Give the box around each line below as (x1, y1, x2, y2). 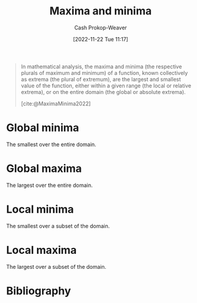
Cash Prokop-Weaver (74, 24, 128, 31)
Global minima (6, 121, 80, 135)
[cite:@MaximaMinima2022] (20, 100, 91, 107)
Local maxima (6, 243, 77, 257)
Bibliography (6, 284, 71, 298)
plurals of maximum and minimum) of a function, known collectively (20, 69, 188, 76)
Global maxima (6, 162, 82, 175)
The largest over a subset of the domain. (6, 263, 107, 270)
